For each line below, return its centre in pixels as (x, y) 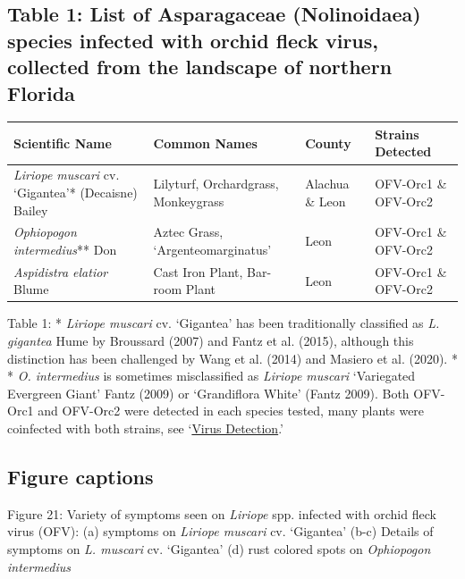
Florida (41, 92)
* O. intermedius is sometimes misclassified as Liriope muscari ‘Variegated (211, 376)
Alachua (327, 184)
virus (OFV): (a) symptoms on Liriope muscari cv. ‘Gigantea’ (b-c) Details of (220, 531)
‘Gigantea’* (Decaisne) (76, 192)
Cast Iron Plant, (198, 271)
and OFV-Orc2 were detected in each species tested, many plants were (231, 411)
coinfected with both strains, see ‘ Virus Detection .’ (145, 428)
